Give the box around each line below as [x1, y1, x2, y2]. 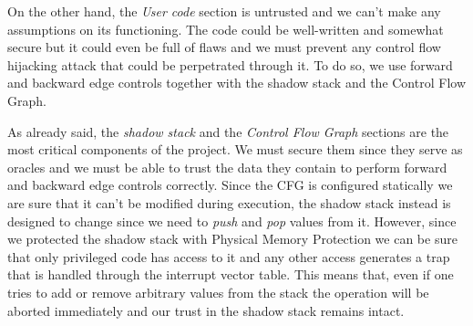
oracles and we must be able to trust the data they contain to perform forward [7, 157, 447, 176]
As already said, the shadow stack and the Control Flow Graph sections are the [7, 121, 449, 141]
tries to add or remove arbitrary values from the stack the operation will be [7, 282, 429, 301]
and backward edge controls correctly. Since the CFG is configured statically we [7, 175, 453, 195]
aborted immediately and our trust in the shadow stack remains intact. [7, 300, 405, 320]
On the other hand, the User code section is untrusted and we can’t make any [7, 2, 441, 20]
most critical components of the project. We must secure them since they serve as [7, 140, 463, 159]
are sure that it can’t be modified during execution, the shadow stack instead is [7, 193, 451, 212]
